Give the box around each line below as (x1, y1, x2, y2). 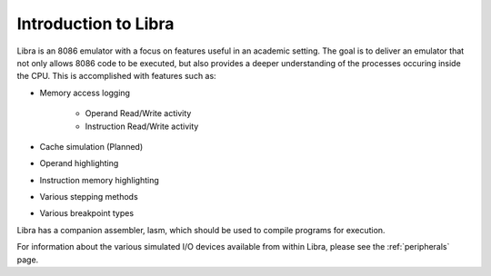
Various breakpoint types (39, 208, 135, 219)
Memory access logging (39, 87, 131, 98)
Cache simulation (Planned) (39, 141, 144, 152)
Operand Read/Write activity (85, 108, 192, 119)
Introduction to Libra (16, 14, 175, 34)
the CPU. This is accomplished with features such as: (16, 71, 217, 82)
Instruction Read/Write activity (85, 121, 199, 132)
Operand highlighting (39, 158, 119, 169)
